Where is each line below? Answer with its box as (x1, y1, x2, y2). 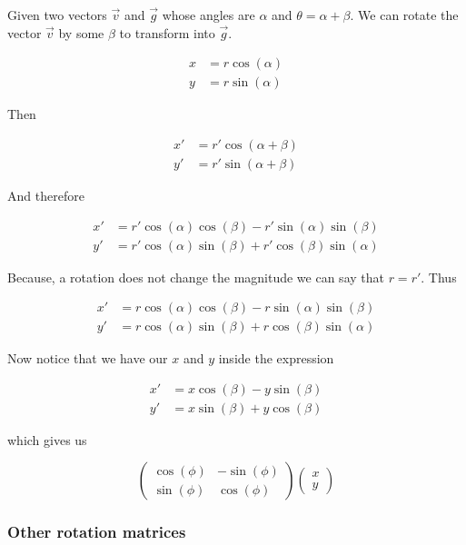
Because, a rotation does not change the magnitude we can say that (7, 267, 384, 286)
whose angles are (162, 5, 255, 24)
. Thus (421, 267, 457, 286)
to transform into (119, 23, 215, 42)
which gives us (7, 430, 87, 449)
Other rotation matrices (7, 520, 186, 543)
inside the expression (218, 349, 334, 368)
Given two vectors (7, 5, 107, 24)
